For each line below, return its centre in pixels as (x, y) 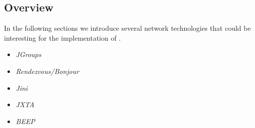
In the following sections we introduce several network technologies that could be (127, 28)
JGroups (28, 54)
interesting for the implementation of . (63, 37)
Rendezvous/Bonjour (47, 71)
